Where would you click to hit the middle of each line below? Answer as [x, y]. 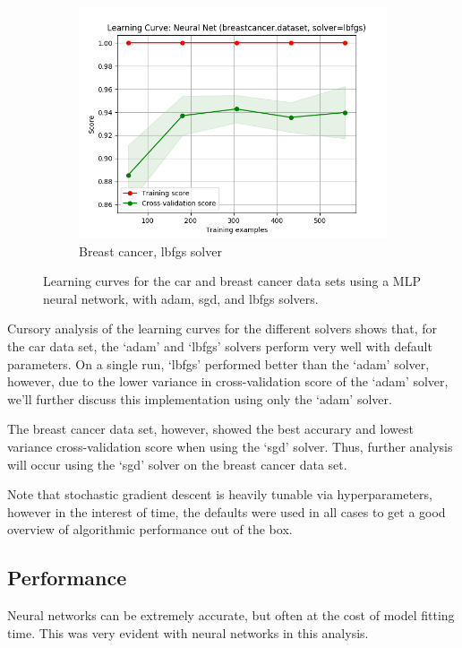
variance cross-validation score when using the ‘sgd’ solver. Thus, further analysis [230, 446]
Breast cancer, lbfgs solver [150, 251]
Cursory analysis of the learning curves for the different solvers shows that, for [222, 328]
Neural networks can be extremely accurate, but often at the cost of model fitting [231, 615]
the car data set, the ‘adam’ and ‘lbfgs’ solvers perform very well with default [220, 346]
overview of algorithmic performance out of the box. [150, 529]
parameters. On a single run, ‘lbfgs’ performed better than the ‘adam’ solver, [218, 363]
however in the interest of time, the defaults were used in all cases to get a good [227, 511]
